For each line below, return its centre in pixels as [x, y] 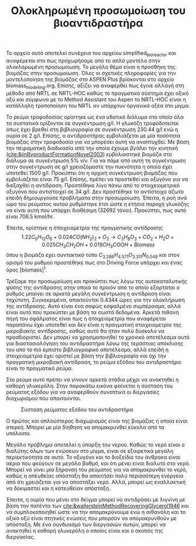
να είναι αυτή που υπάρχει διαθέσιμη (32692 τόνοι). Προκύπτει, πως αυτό [96, 210]
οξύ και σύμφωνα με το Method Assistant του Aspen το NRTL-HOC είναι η [96, 99]
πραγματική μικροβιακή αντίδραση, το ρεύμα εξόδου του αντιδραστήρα [94, 362]
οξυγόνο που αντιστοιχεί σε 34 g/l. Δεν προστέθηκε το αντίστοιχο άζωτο [95, 191]
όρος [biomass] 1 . [27, 269]
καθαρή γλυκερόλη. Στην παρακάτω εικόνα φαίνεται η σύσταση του [90, 386]
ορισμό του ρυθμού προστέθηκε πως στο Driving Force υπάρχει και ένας [94, 263]
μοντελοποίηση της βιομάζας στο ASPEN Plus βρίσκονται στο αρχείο [90, 79]
